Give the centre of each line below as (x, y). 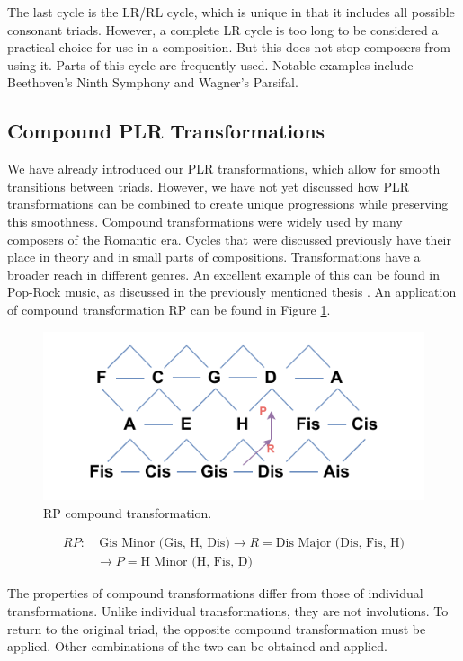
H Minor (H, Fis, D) (196, 563)
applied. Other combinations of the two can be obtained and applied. (197, 646)
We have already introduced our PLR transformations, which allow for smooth (224, 169)
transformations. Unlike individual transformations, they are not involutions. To (228, 610)
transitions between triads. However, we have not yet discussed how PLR (209, 186)
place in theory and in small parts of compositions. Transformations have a (214, 257)
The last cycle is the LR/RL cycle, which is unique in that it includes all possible (231, 12)
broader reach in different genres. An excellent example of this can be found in (224, 274)
